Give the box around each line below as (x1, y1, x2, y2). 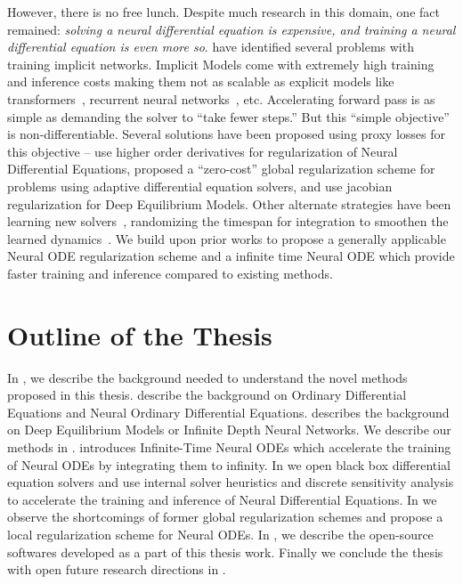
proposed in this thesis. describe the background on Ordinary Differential (7, 385, 407, 404)
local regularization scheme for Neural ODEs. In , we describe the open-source (7, 524, 434, 543)
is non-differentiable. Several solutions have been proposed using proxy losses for (7, 125, 445, 143)
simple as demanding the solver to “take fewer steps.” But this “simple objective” (7, 107, 450, 126)
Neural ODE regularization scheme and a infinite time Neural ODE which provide (7, 247, 455, 265)
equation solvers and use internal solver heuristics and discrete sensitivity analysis (7, 473, 454, 491)
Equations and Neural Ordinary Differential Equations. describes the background (7, 402, 450, 421)
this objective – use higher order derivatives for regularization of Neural (7, 142, 398, 160)
